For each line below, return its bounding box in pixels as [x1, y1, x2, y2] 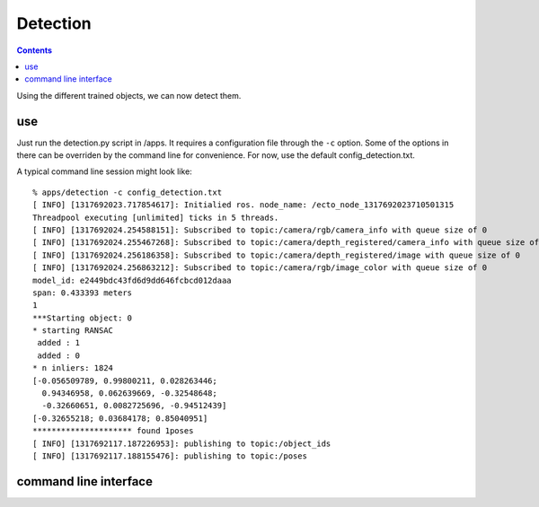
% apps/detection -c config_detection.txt [32, 187, 223, 197]
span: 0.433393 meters [32, 287, 133, 298]
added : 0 [37, 350, 81, 361]
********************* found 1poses [32, 426, 194, 436]
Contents [16, 45, 53, 56]
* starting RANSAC [32, 326, 114, 336]
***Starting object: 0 [32, 312, 133, 323]
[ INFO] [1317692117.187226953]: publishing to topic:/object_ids [32, 438, 331, 449]
